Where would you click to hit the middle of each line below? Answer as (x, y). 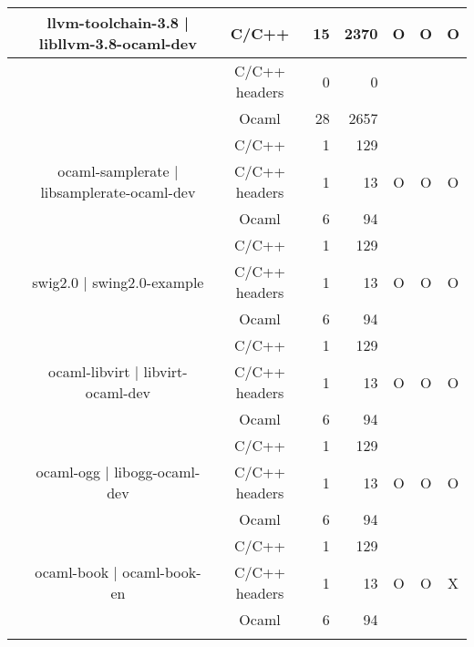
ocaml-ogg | (72, 472)
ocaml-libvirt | (94, 371)
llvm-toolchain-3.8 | (118, 22)
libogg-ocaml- (157, 472)
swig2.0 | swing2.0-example (118, 282)
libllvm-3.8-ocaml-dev (118, 43)
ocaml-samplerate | (118, 171)
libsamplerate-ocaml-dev (118, 192)
